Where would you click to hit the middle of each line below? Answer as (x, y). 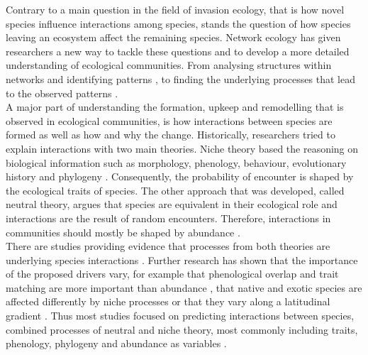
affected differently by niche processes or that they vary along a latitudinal (168, 301)
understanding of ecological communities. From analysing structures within (169, 65)
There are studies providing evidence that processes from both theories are (168, 246)
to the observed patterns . (62, 93)
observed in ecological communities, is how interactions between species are (169, 120)
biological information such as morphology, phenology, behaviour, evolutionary (176, 162)
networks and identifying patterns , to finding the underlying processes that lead (180, 78)
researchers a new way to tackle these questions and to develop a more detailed (178, 51)
